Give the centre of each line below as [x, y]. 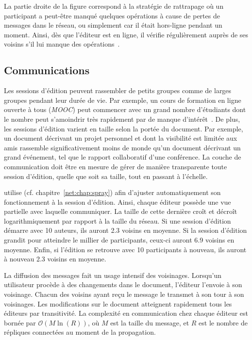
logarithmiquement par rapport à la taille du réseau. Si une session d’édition [118, 220]
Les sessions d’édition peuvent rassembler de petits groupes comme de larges [118, 90]
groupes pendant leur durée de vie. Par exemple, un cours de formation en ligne [123, 100]
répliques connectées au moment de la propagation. [80, 332]
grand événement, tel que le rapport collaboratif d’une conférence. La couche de [123, 157]
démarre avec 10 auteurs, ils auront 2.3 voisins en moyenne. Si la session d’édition [126, 230]
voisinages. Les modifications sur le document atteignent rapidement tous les [118, 303]
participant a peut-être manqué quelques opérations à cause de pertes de [112, 15]
